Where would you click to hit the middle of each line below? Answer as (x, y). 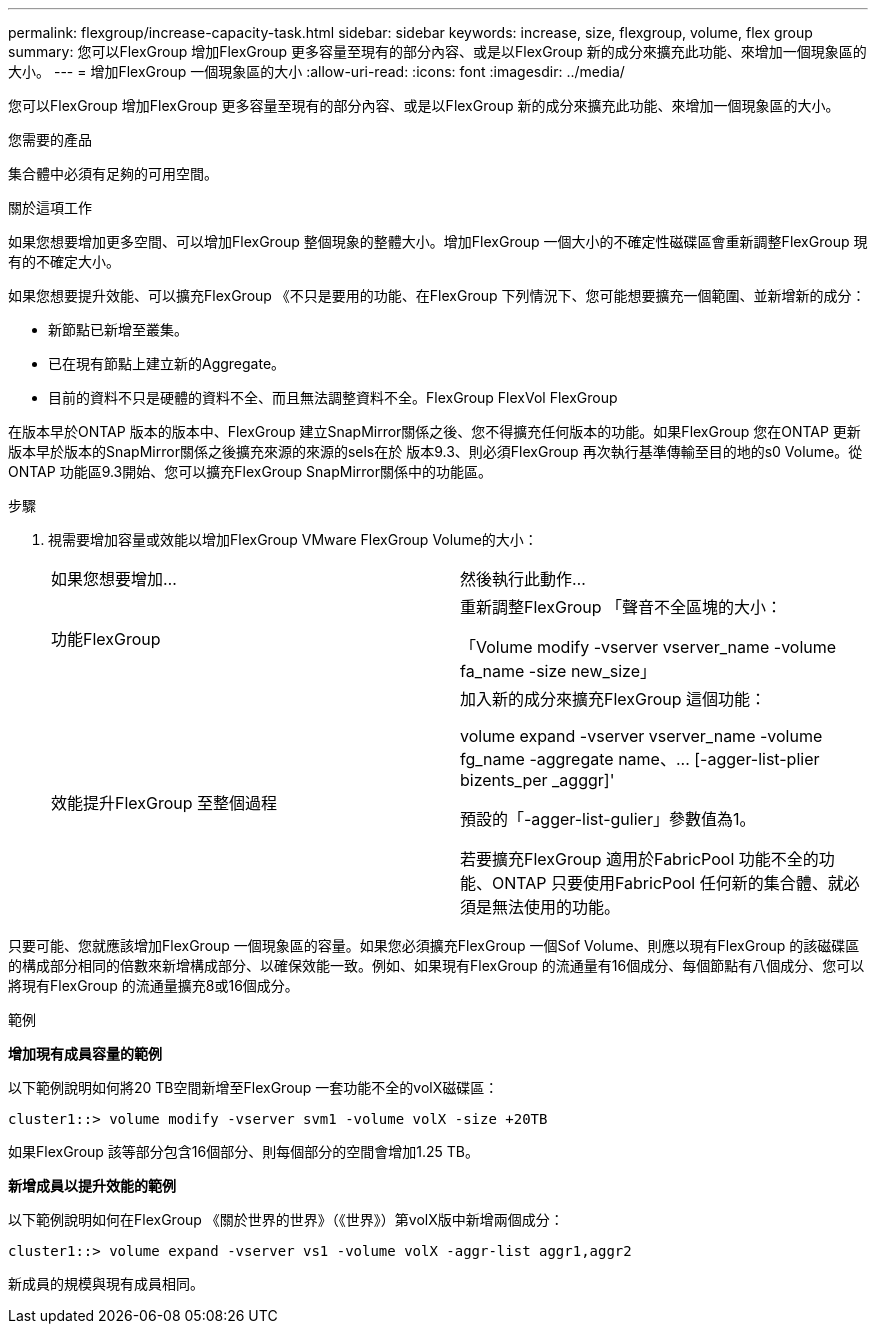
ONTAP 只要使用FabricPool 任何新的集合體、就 (668, 883)
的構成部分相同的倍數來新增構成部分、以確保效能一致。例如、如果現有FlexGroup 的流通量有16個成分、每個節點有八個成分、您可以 (436, 965)
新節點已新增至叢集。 (118, 329)
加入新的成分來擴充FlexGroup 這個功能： (613, 699)
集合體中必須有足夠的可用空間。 (113, 173)
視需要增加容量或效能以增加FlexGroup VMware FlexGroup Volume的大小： (293, 539)
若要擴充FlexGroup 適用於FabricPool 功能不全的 (639, 859)
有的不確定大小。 (64, 261)
